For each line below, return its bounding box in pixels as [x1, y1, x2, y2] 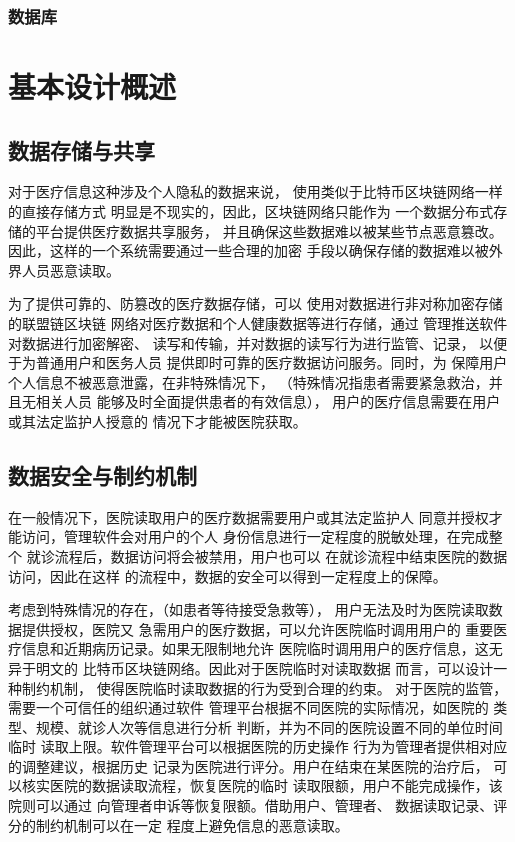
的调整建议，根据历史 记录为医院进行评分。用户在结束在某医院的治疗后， [8, 755, 489, 776]
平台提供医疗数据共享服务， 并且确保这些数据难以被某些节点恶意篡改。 [35, 220, 503, 241]
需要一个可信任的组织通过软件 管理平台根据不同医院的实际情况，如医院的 [8, 697, 489, 718]
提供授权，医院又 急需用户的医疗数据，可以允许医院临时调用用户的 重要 [21, 618, 494, 639]
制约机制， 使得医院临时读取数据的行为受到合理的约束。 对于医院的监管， [21, 677, 508, 698]
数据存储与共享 [8, 134, 155, 165]
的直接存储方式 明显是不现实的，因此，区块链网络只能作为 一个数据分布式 [8, 201, 494, 222]
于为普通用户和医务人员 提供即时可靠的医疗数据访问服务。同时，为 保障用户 [8, 352, 508, 373]
